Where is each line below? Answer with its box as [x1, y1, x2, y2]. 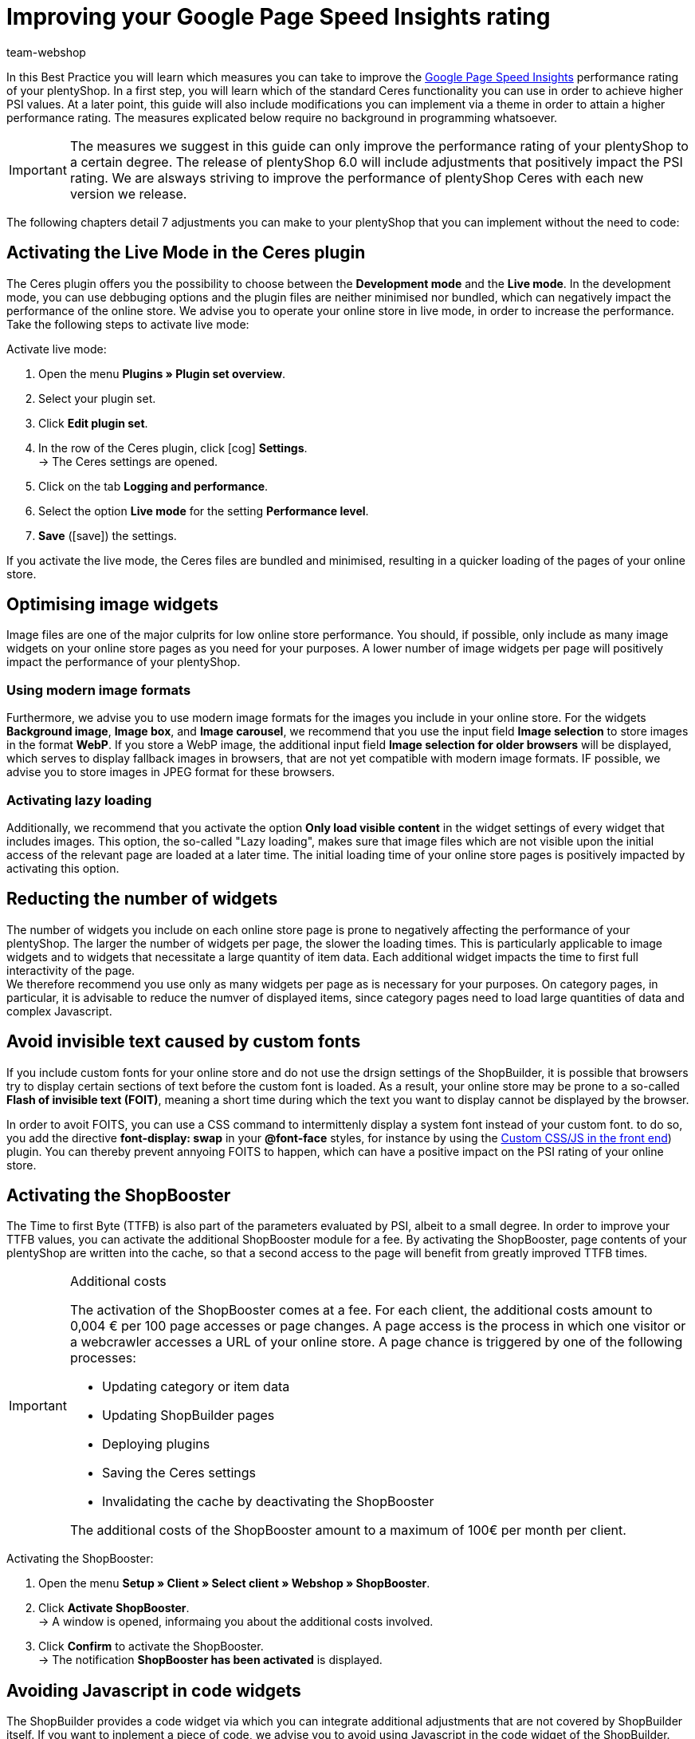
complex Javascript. [6, 1004, 112, 1018]
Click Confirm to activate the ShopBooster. [38, 1639, 264, 1654]
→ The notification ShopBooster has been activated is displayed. [38, 1653, 383, 1667]
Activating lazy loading [6, 791, 152, 808]
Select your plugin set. [38, 391, 156, 405]
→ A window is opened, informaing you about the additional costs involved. [38, 1615, 434, 1629]
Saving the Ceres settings [101, 1465, 257, 1481]
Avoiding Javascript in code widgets [6, 1680, 301, 1701]
